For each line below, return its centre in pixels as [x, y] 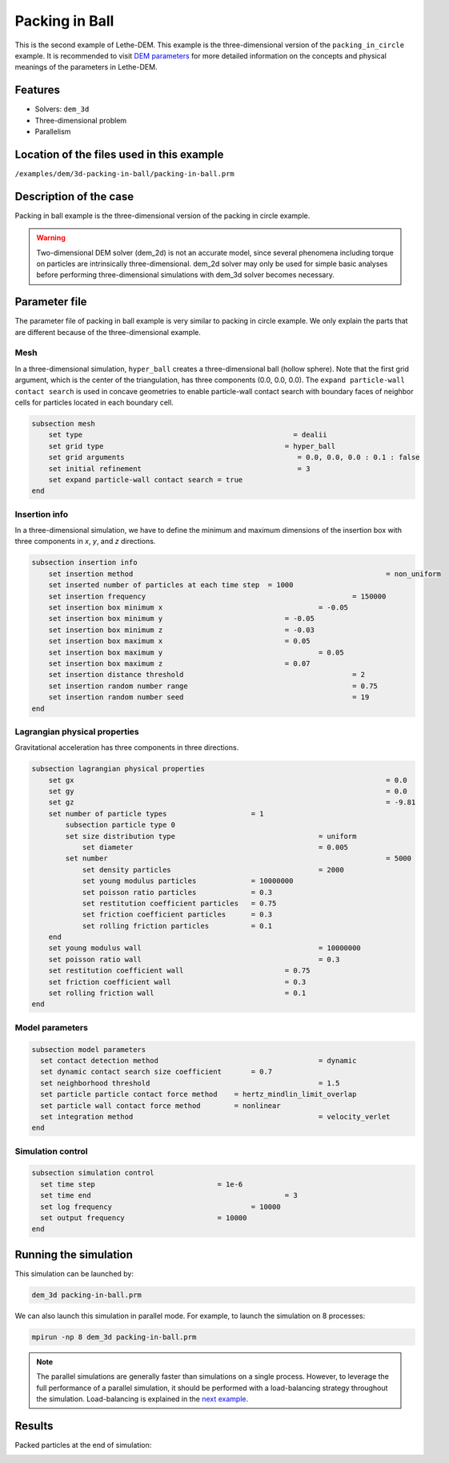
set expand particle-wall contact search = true [146, 480]
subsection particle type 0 [120, 825]
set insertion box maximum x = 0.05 [179, 641]
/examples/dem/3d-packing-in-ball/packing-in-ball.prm [125, 173]
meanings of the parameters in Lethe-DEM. [86, 67]
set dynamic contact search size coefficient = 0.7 [156, 1072]
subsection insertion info [84, 562]
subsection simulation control [93, 1173]
